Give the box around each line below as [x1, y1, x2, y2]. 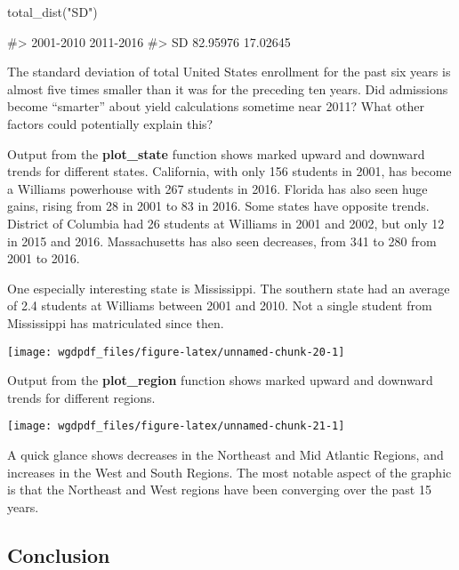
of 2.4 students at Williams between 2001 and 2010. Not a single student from [7, 296, 432, 315]
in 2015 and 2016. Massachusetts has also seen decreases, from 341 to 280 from [7, 231, 437, 250]
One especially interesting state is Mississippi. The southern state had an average [7, 278, 450, 297]
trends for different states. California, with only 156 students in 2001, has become [7, 162, 452, 181]
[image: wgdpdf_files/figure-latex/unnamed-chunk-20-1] [7, 345, 345, 358]
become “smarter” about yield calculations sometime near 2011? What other [7, 97, 424, 116]
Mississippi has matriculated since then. [7, 313, 224, 332]
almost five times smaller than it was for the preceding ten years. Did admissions [7, 79, 448, 98]
